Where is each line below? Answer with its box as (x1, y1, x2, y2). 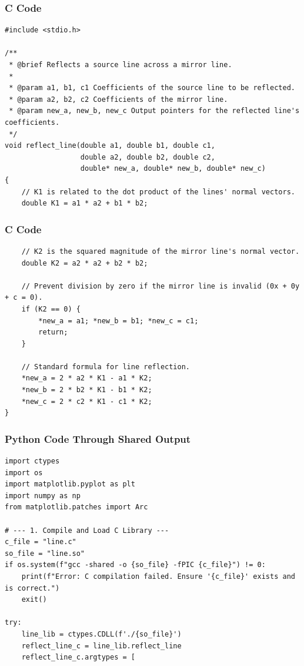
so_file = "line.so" (5, 549, 85, 558)
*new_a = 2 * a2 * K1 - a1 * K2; (21, 374, 152, 383)
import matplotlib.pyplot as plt (5, 480, 135, 489)
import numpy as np (5, 491, 81, 500)
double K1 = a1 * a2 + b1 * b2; (21, 199, 148, 208)
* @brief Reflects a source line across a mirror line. (9, 61, 232, 69)
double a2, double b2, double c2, (80, 153, 215, 161)
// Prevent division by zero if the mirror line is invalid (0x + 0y (21, 281, 300, 290)
